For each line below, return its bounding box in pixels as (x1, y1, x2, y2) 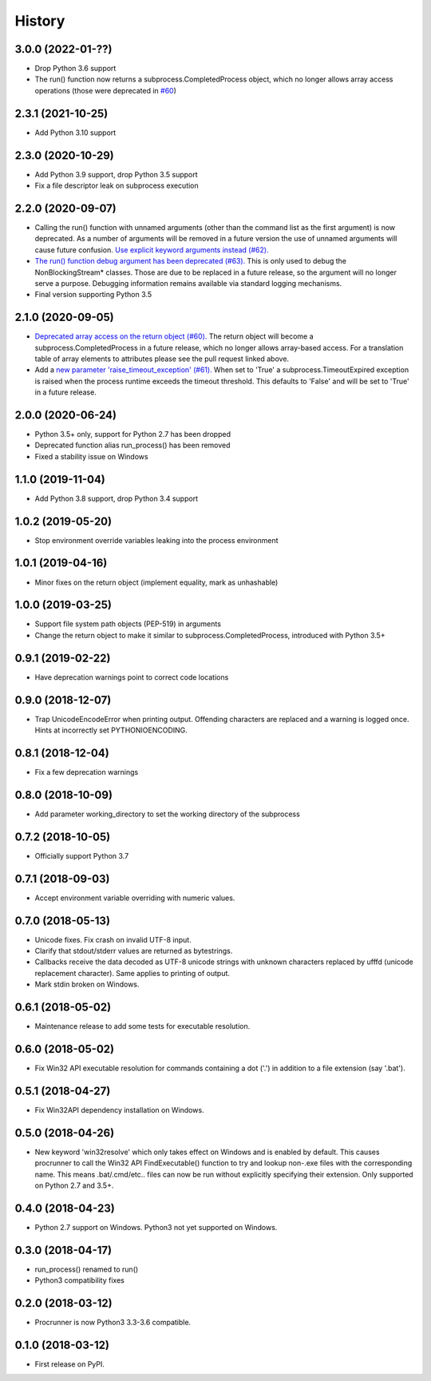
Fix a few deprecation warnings (34, 767, 139, 776)
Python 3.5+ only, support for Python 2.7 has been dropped (34, 430, 231, 439)
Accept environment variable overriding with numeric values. (34, 893, 235, 903)
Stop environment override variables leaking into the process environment (34, 535, 279, 545)
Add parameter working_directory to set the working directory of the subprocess (34, 809, 301, 819)
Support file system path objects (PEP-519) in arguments (34, 619, 221, 629)
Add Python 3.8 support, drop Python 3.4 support (34, 494, 199, 503)
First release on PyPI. (34, 1359, 105, 1369)
